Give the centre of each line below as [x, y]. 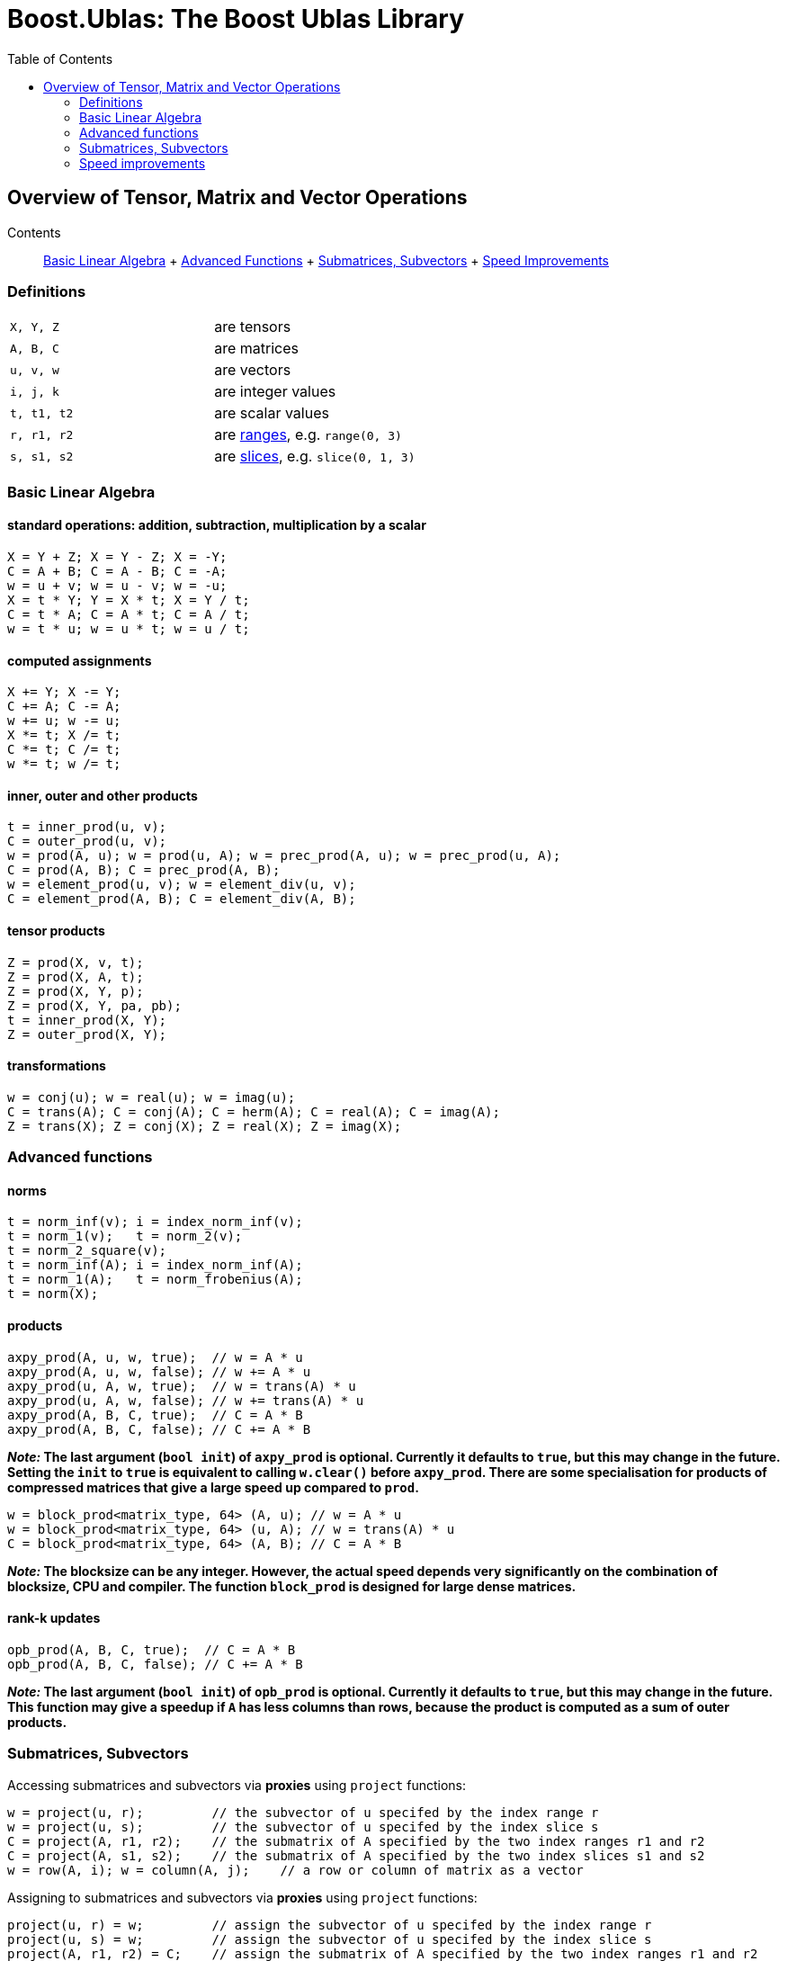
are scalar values [272, 413]
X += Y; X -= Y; [64, 692]
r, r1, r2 [42, 434]
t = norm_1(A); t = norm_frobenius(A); [155, 1280]
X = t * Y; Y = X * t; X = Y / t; [129, 600]
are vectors [253, 370]
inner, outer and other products [103, 795]
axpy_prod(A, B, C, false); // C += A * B [159, 1429]
